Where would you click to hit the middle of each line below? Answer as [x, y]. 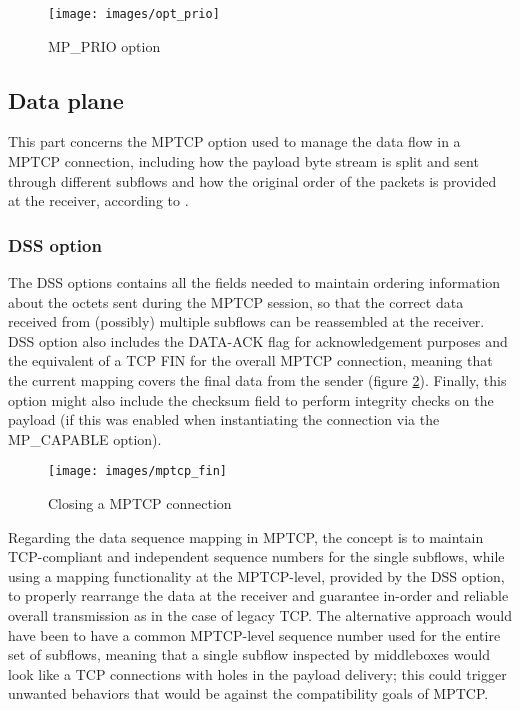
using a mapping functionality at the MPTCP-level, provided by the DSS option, [256, 575]
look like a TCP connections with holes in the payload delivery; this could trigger [257, 673]
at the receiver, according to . [98, 200]
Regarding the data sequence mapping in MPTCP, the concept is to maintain [246, 536]
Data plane [66, 99]
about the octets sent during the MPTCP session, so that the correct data [236, 301]
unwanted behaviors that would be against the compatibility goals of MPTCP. [248, 693]
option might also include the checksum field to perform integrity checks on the [251, 399]
